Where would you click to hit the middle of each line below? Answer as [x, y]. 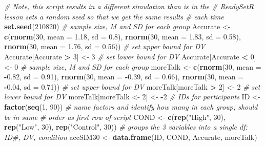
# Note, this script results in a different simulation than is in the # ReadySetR [129, 6]
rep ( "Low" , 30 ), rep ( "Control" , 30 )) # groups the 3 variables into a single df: [126, 127]
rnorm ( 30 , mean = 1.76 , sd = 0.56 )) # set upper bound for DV [105, 46]
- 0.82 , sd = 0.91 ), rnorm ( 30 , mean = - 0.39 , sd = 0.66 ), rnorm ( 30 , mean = [124, 77]
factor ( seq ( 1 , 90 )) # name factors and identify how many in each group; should [131, 106]
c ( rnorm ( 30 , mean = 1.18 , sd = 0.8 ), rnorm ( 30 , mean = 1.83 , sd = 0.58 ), [123, 36]
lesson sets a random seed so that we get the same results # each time [114, 16]
